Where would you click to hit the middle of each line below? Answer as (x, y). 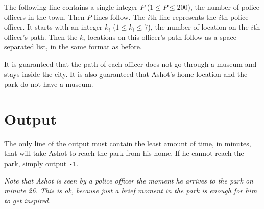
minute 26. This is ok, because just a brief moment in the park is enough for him (131, 190)
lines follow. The (119, 17)
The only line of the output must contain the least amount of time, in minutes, (128, 143)
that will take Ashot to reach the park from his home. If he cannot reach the (124, 153)
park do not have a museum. (49, 84)
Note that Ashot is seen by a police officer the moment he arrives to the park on (129, 180)
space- (229, 36)
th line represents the (183, 17)
